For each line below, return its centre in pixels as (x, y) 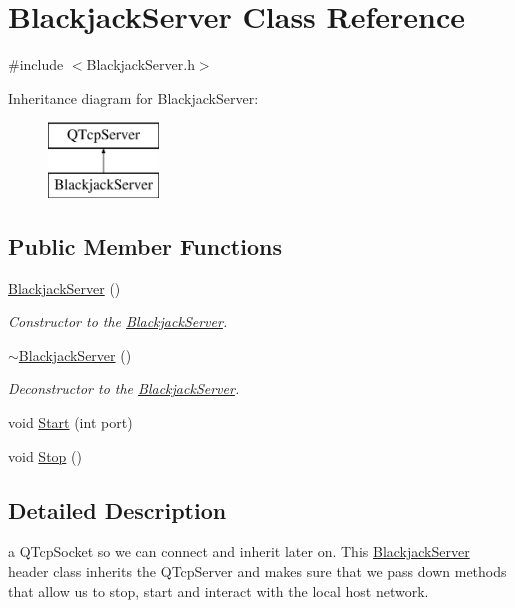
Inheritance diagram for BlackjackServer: (133, 97)
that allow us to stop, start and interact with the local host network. (218, 590)
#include (36, 64)
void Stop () (45, 455)
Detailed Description (117, 509)
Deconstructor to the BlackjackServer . (124, 388)
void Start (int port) (70, 422)
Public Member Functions (145, 245)
